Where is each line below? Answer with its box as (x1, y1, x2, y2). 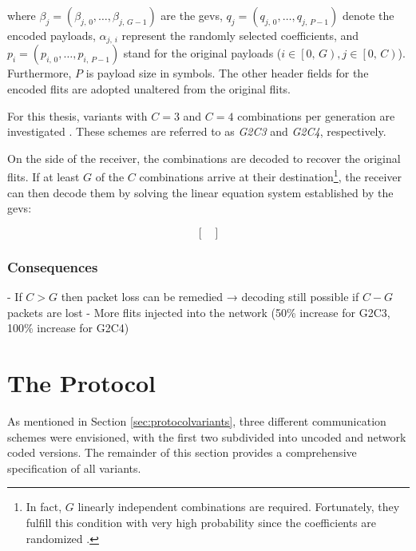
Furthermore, (7, 65, 72, 81)
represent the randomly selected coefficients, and (121, 27, 359, 43)
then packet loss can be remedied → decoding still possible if (61, 288, 359, 305)
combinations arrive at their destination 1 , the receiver (139, 166, 402, 185)
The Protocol (7, 367, 156, 399)
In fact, (26, 498, 62, 515)
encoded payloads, (7, 27, 96, 43)
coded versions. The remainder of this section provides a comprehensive (7, 444, 357, 461)
